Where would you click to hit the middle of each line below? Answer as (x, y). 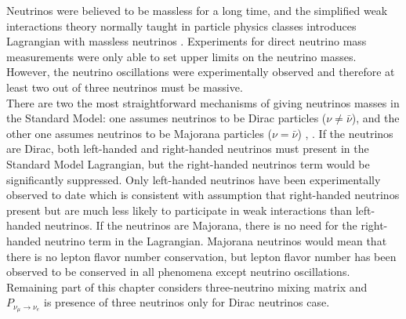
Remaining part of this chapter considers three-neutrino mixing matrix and (187, 286)
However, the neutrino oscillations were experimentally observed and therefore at (201, 72)
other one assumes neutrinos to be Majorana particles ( (139, 133)
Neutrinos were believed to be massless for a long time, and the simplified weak (197, 10)
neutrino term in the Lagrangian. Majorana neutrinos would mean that (216, 240)
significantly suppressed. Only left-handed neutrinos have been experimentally (194, 179)
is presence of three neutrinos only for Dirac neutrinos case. (187, 302)
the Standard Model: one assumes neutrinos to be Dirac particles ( (167, 118)
